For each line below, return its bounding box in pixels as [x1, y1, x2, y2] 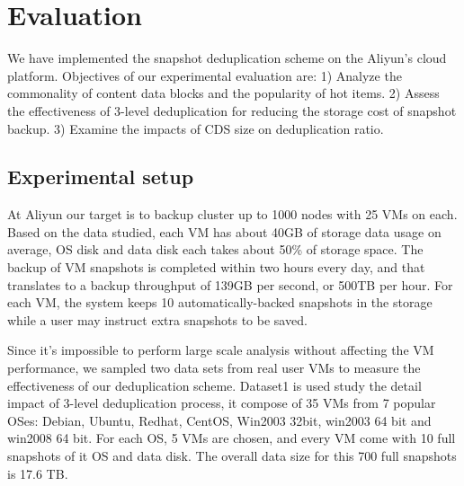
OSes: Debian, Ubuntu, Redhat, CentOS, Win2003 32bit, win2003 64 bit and [7, 411, 432, 429]
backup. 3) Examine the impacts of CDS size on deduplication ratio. [7, 119, 384, 137]
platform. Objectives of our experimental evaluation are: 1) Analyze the [7, 66, 402, 84]
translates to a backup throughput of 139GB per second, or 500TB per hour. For [7, 275, 453, 294]
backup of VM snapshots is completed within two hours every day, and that [7, 258, 425, 277]
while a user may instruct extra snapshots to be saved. [7, 310, 308, 329]
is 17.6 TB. [7, 464, 68, 482]
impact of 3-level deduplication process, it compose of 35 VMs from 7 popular [7, 393, 436, 412]
